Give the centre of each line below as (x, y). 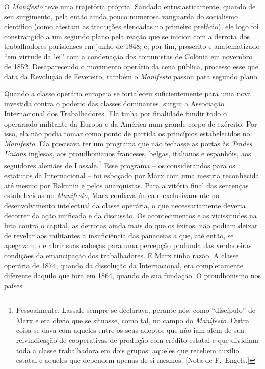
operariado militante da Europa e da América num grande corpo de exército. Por (131, 123)
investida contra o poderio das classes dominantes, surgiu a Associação (114, 103)
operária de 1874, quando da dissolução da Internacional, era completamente (124, 265)
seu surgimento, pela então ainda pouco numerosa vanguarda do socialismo (121, 16)
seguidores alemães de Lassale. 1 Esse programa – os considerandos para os (120, 164)
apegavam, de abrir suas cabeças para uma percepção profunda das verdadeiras (128, 245)
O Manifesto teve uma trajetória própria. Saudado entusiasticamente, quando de (130, 6)
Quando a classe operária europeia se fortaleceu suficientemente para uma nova (128, 93)
